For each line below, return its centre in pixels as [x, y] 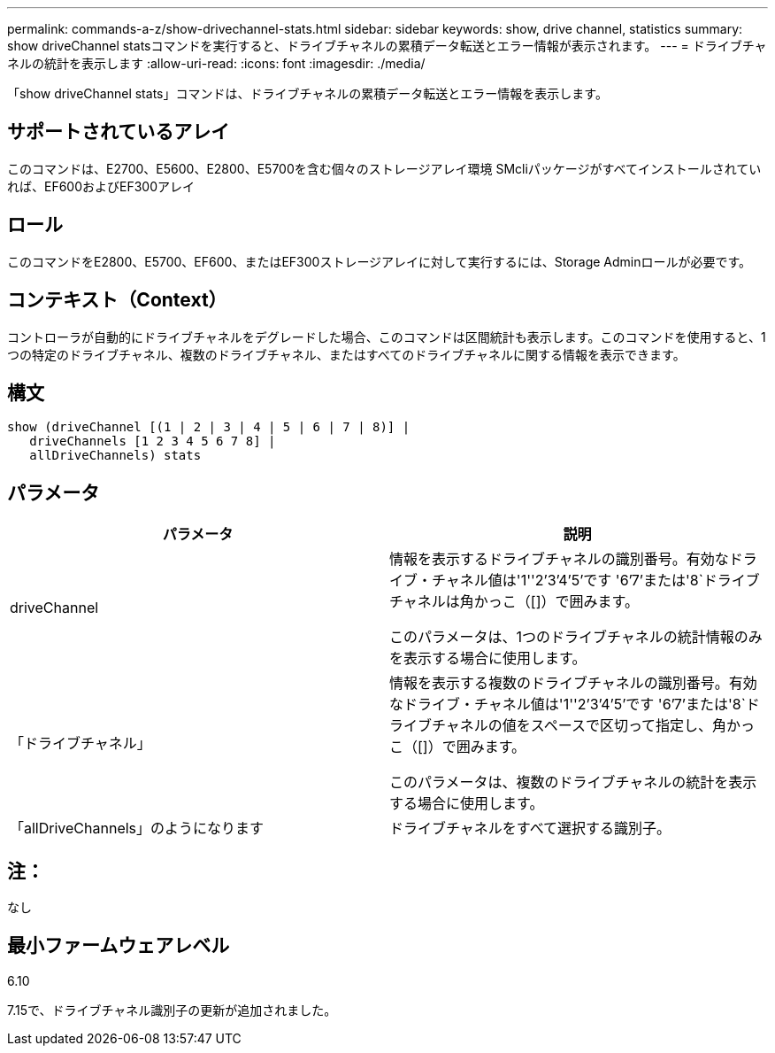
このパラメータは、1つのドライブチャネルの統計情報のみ [576, 637]
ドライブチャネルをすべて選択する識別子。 [530, 828]
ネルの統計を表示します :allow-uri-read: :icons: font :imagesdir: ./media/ [216, 63]
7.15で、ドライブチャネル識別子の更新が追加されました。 [172, 1010]
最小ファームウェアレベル [119, 946]
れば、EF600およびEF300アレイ [101, 186]
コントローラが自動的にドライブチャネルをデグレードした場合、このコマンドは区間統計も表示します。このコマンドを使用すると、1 [387, 337]
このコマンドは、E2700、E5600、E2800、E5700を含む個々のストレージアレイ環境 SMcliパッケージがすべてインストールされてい [384, 168]
